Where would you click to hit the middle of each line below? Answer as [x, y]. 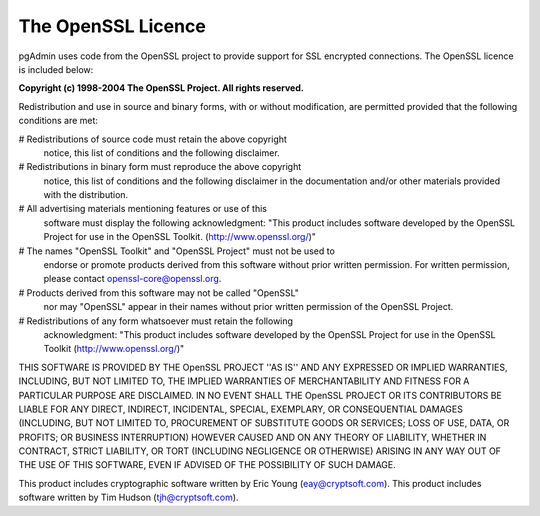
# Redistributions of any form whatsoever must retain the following [156, 321]
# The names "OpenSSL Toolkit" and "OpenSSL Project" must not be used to [176, 251]
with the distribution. [86, 195]
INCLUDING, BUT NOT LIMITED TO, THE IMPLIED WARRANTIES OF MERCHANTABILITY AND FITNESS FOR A [244, 381]
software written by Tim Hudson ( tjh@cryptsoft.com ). [128, 497]
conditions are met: [58, 121]
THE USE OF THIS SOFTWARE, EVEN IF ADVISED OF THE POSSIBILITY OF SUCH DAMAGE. [207, 465]
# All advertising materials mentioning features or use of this [142, 209]
